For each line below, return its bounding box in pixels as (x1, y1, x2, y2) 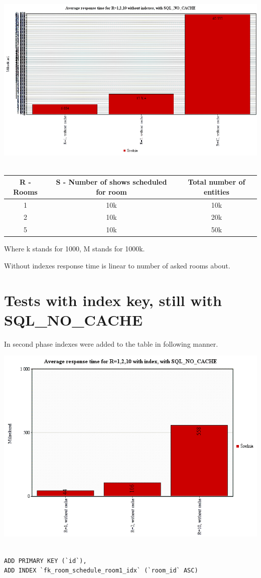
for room (96, 186, 127, 197)
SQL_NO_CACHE (4, 309, 143, 330)
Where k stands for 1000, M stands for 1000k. (4, 243, 145, 254)
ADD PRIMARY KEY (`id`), (4, 557, 87, 564)
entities (203, 186, 229, 197)
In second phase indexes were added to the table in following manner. (4, 338, 218, 349)
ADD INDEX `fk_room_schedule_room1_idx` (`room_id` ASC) (4, 567, 198, 574)
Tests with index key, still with (4, 290, 222, 310)
